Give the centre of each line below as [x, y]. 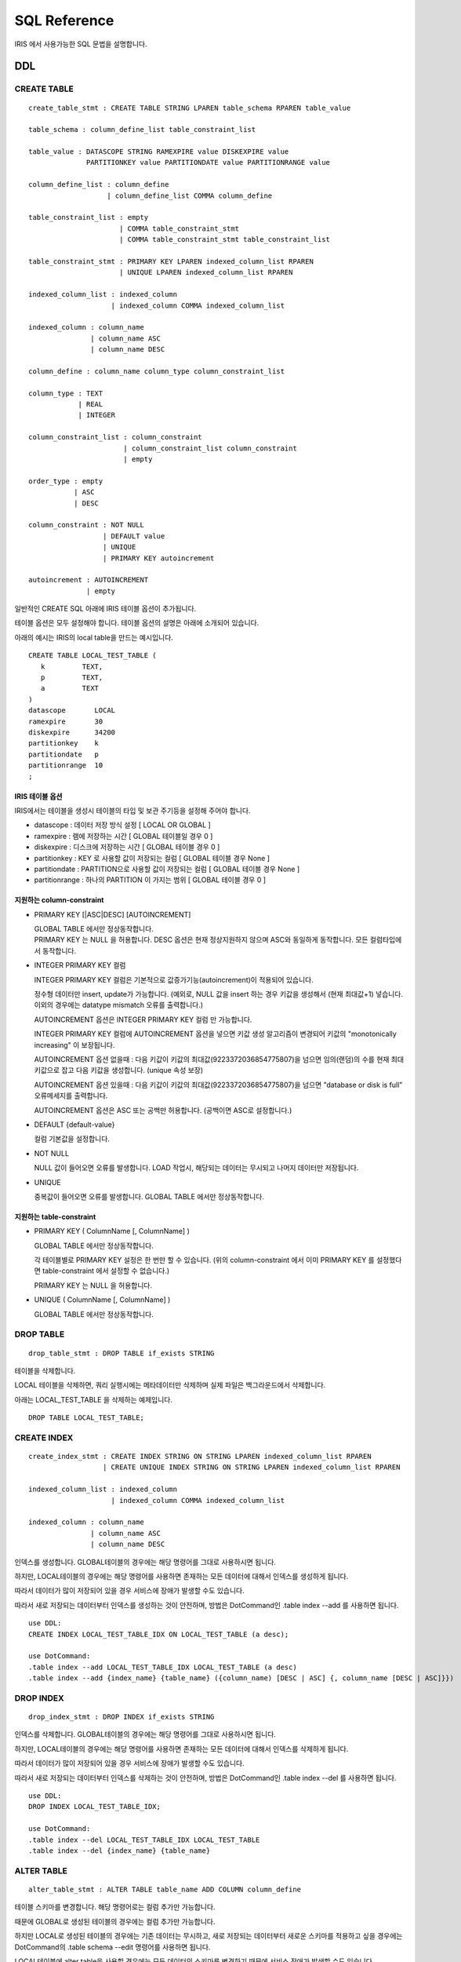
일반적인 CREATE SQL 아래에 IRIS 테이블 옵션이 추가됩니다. [105, 609]
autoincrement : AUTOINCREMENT [89, 580]
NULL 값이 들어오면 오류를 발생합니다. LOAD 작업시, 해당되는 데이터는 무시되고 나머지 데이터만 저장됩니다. [196, 1168]
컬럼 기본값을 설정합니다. [72, 1139]
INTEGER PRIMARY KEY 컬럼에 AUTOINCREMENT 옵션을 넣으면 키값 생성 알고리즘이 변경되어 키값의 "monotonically [216, 1034]
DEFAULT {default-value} [74, 1124]
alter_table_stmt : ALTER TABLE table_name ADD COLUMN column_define [165, 1889]
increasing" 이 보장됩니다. [74, 1045]
